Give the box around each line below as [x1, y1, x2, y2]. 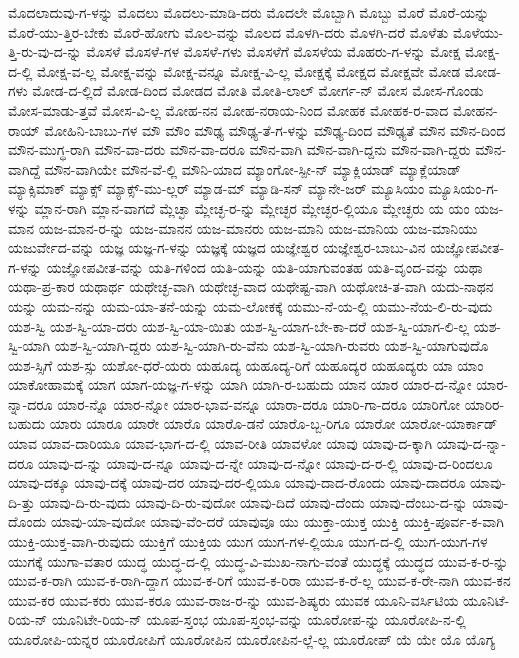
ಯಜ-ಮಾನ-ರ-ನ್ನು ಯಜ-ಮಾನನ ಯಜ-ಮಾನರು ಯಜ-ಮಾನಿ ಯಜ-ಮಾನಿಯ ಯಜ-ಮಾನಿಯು [38, 217, 478, 238]
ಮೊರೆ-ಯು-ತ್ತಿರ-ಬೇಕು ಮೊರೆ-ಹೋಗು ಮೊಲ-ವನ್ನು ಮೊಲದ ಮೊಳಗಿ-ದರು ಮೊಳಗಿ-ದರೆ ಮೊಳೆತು [8, 21, 449, 42]
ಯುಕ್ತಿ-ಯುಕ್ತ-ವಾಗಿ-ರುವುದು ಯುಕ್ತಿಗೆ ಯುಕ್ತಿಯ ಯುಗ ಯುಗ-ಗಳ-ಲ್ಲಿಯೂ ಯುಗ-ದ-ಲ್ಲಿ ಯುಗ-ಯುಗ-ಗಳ [8, 531, 488, 552]
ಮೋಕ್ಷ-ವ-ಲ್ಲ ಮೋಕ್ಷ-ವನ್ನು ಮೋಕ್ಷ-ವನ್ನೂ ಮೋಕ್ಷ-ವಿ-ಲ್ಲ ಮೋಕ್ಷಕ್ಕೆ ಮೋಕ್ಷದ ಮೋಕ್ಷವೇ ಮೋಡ [36, 60, 461, 81]
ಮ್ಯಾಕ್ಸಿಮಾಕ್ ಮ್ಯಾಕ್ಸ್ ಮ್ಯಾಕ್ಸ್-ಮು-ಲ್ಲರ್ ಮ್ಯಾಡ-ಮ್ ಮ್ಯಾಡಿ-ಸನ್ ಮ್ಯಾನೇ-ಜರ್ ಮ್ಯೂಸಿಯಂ [8, 178, 425, 199]
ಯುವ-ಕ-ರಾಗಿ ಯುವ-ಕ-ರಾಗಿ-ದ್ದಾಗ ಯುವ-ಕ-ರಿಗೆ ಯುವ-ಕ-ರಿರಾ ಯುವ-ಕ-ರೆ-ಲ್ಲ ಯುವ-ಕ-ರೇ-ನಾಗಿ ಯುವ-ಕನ [8, 570, 511, 591]
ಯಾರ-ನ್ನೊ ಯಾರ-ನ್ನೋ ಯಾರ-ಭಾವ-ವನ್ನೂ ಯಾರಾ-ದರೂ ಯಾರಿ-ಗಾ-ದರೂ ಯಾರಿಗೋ [57, 393, 461, 414]
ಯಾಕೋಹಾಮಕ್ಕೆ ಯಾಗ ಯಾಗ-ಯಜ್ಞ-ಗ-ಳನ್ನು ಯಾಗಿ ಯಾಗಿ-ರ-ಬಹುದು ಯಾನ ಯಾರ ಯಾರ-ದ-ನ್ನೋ [8, 374, 472, 395]
